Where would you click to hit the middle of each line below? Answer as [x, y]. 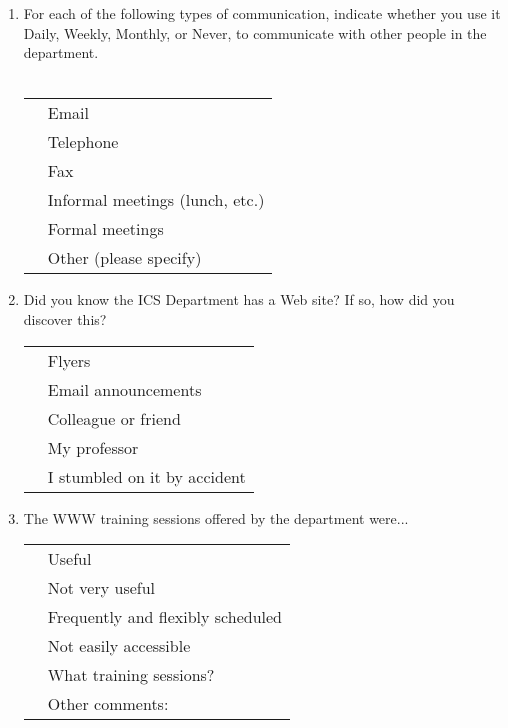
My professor [93, 447]
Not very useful [101, 588]
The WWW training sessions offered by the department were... [216, 517]
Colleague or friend [114, 418]
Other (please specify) [124, 258]
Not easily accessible [119, 646]
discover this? [65, 318]
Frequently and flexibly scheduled [164, 617]
